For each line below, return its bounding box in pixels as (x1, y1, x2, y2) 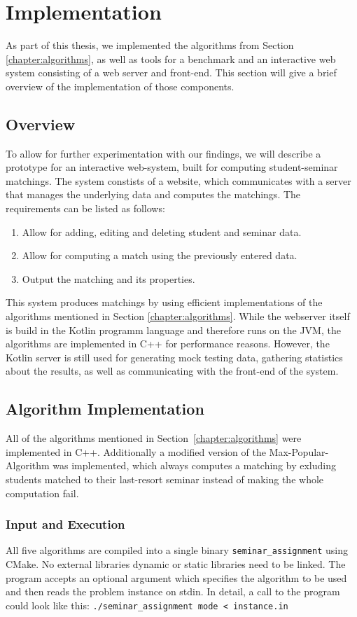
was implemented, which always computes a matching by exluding (52, 458, 336, 473)
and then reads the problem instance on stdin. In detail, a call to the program (6, 584, 340, 599)
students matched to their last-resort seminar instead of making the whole (6, 472, 324, 486)
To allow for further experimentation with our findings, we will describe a (6, 146, 321, 160)
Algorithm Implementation (6, 398, 204, 420)
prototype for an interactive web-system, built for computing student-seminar (6, 160, 338, 174)
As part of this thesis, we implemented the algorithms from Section (6, 38, 294, 53)
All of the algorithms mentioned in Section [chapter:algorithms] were (6, 431, 302, 445)
